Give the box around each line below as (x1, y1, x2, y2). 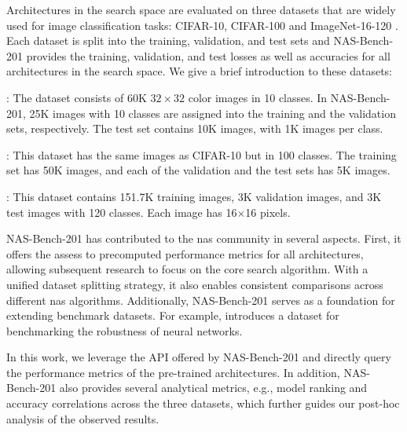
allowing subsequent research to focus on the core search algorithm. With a (6, 261, 368, 277)
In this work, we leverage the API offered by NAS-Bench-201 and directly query (6, 349, 391, 365)
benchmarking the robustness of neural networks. (6, 322, 243, 339)
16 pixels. (245, 203, 291, 220)
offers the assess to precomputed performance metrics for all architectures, (6, 245, 364, 262)
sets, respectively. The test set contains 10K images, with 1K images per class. (6, 120, 383, 137)
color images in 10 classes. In (188, 89, 328, 105)
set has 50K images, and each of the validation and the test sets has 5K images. (6, 162, 390, 178)
